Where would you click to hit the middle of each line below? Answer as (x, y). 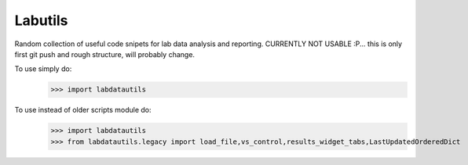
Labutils (41, 20)
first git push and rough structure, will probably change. (105, 54)
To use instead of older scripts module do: (83, 110)
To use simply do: (43, 69)
